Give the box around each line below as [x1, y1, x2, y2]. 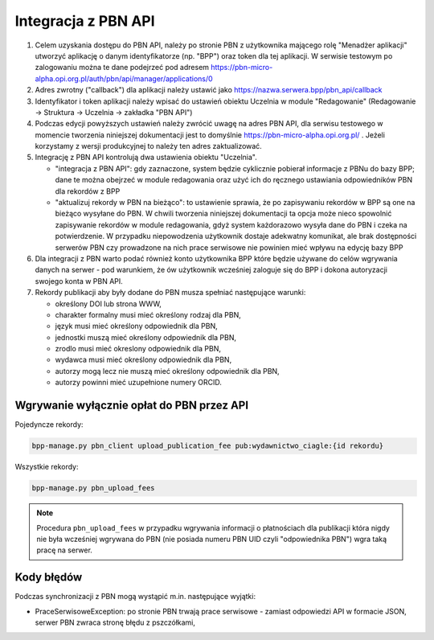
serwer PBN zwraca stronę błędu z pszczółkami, [35, 617, 196, 627]
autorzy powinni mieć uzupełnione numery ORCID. [55, 378, 223, 388]
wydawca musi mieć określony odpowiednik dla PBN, [55, 355, 232, 365]
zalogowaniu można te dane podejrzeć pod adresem [35, 63, 209, 72]
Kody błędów [14, 571, 83, 585]
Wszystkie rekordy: [14, 462, 79, 472]
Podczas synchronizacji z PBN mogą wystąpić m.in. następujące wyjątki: [14, 592, 256, 601]
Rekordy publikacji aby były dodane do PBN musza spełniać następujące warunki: [35, 288, 306, 297]
